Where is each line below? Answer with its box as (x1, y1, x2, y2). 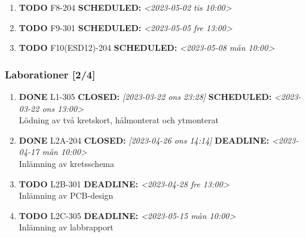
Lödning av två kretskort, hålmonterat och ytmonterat (19, 114, 219, 126)
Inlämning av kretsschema (19, 157, 115, 169)
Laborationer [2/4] (5, 66, 96, 81)
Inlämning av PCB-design (19, 189, 114, 202)
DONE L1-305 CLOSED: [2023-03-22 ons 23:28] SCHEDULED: (19, 90, 272, 102)
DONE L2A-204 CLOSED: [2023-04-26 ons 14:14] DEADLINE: (19, 133, 270, 146)
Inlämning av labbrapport (19, 221, 114, 233)
